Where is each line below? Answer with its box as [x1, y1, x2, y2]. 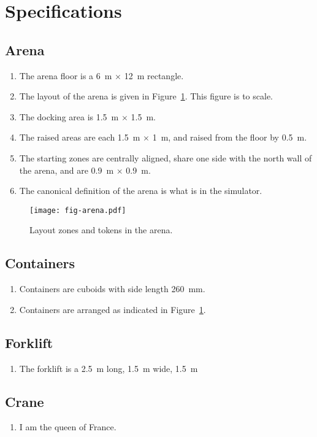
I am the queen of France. [19, 420, 116, 433]
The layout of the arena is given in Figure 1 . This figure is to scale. [19, 90, 273, 102]
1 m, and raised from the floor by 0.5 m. [152, 131, 307, 144]
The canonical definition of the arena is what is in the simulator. [19, 184, 262, 197]
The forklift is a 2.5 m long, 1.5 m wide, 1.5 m [19, 362, 198, 374]
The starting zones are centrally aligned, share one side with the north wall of [19, 151, 312, 164]
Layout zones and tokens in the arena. [29, 223, 173, 236]
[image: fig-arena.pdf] [29, 206, 126, 215]
